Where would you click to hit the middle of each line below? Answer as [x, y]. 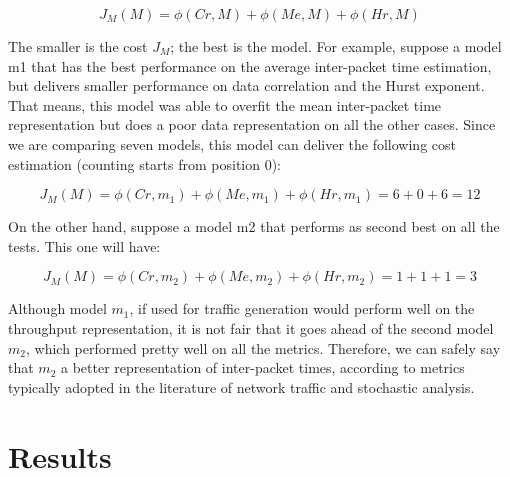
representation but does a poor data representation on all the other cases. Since [252, 124]
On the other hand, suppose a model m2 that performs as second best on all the [254, 226]
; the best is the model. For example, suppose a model [336, 46]
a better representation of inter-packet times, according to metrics [262, 367]
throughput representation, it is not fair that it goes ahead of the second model [251, 327]
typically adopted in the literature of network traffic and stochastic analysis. [241, 386]
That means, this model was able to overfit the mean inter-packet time [225, 104]
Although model [57, 308]
